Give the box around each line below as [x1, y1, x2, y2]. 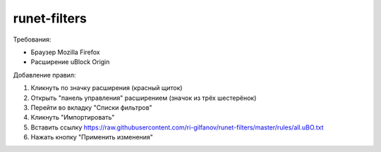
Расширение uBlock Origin [30, 58, 110, 66]
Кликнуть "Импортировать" [30, 113, 115, 122]
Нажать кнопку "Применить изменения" [30, 133, 153, 141]
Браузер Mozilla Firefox [30, 48, 100, 56]
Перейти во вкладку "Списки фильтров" [30, 103, 152, 112]
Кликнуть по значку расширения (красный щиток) [30, 84, 183, 92]
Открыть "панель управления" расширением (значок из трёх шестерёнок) [30, 94, 257, 102]
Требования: [13, 35, 52, 44]
